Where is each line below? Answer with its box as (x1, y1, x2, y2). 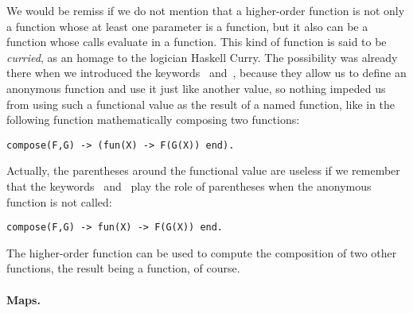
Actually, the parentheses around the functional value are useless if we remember (6, 162, 400, 179)
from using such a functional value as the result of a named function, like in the (6, 95, 395, 112)
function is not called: (6, 193, 112, 210)
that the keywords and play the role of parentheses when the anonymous (6, 178, 372, 194)
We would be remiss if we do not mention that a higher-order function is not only (6, 2, 405, 18)
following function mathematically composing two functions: (6, 111, 300, 128)
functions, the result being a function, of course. (6, 260, 240, 276)
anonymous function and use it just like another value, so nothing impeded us (6, 79, 386, 96)
